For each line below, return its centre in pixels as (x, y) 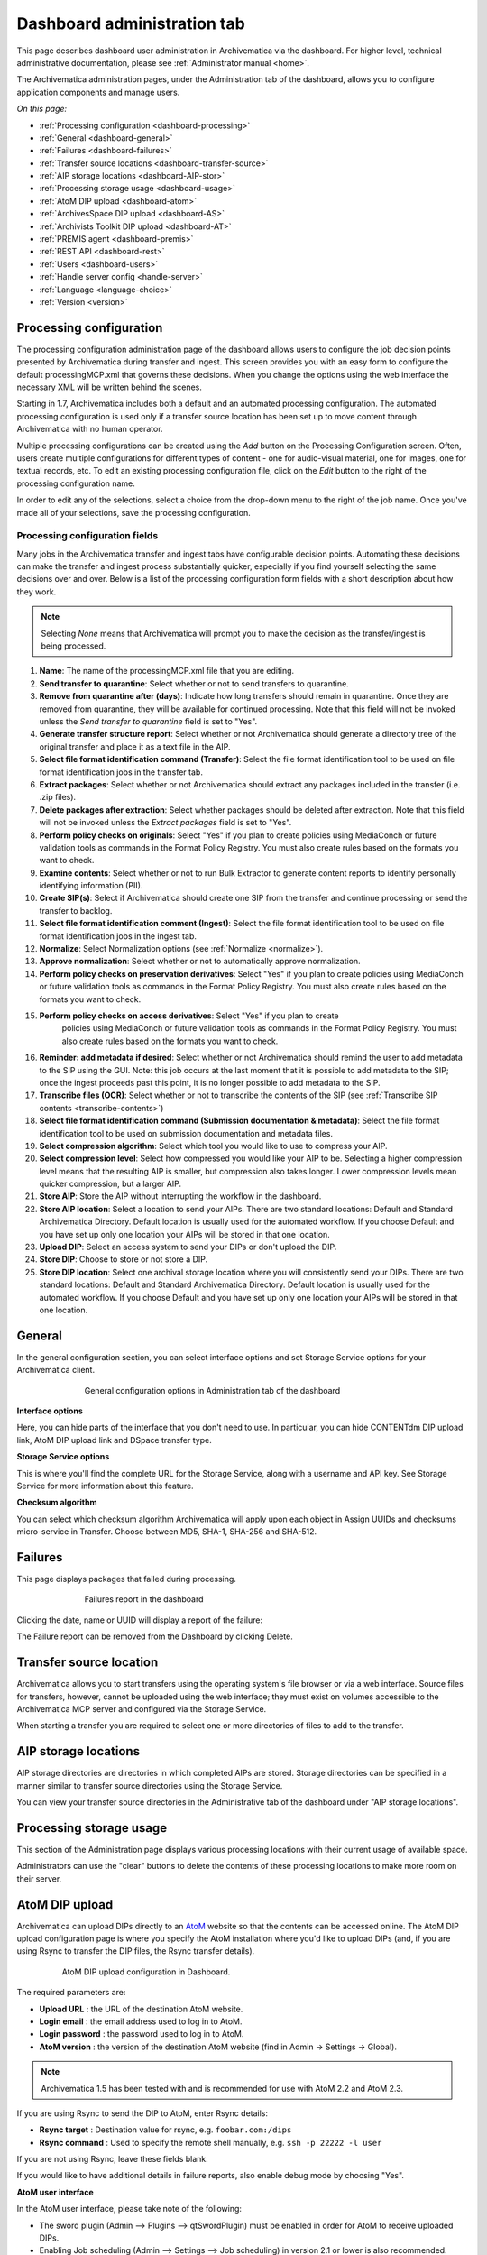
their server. (39, 1878)
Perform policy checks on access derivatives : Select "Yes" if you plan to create (189, 1016)
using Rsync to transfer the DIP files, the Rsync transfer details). (136, 1951)
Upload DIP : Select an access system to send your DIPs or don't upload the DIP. (188, 1247)
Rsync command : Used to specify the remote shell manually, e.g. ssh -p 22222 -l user (211, 2142)
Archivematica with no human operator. (90, 429)
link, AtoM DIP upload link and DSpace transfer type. (114, 1440)
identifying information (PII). (91, 886)
